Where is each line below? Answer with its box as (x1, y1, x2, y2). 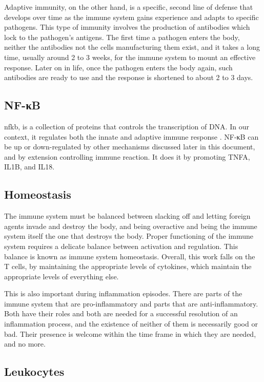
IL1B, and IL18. (4, 161, 55, 172)
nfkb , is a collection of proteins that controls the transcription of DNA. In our (4, 121, 249, 131)
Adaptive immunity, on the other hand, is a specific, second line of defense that (4, 2, 253, 12)
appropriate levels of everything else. (4, 271, 119, 281)
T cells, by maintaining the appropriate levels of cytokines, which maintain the (4, 261, 252, 272)
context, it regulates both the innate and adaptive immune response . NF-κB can (4, 131, 259, 142)
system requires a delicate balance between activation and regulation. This (4, 240, 238, 251)
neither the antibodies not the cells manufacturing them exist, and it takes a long (4, 42, 260, 52)
